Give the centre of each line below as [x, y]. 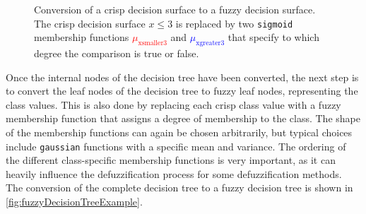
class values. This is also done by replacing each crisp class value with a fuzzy [173, 104]
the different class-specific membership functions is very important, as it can [171, 160]
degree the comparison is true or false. [117, 53]
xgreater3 [210, 43]
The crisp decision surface [90, 23]
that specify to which [273, 37]
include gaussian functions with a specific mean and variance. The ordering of [176, 146]
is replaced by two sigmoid [234, 23]
